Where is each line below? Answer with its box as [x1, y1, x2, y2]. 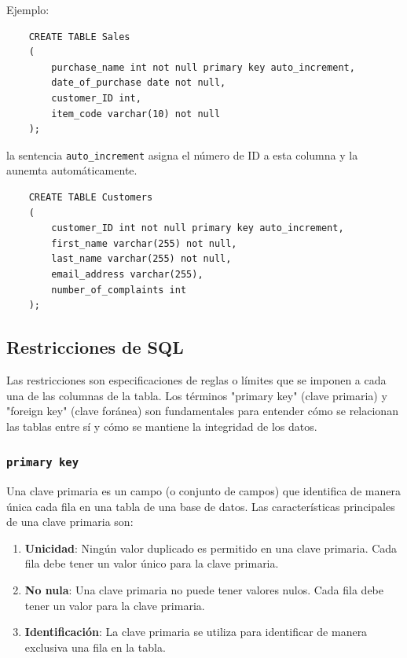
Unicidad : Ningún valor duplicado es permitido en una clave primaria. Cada [24, 539, 398, 556]
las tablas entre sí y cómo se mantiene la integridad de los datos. [6, 417, 317, 434]
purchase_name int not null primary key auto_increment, [51, 61, 355, 73]
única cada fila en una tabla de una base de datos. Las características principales [6, 498, 395, 514]
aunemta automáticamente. [6, 162, 137, 178]
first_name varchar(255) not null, [51, 237, 237, 249]
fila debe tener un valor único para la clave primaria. [24, 555, 279, 572]
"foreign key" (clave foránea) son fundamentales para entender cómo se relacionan [6, 403, 398, 419]
